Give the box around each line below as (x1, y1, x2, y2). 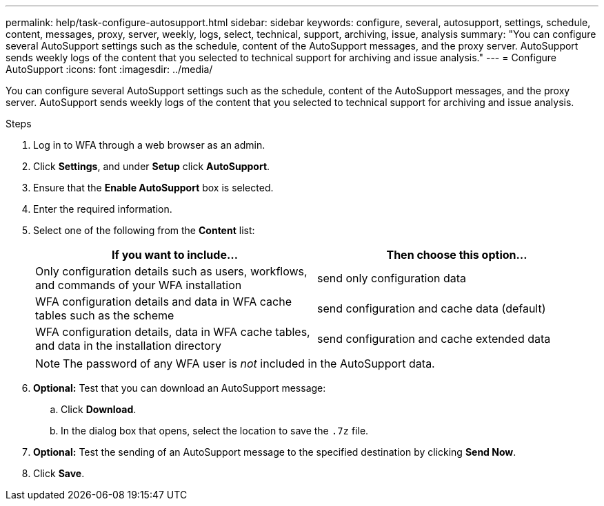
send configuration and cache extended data (317, 332, 551, 346)
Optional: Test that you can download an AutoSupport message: (33, 382, 326, 394)
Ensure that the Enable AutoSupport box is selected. (33, 182, 274, 193)
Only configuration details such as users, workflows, (35, 264, 308, 278)
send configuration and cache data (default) (317, 302, 546, 315)
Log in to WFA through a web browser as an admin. (33, 139, 265, 151)
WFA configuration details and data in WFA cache (35, 295, 292, 308)
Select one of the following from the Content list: (33, 224, 255, 236)
